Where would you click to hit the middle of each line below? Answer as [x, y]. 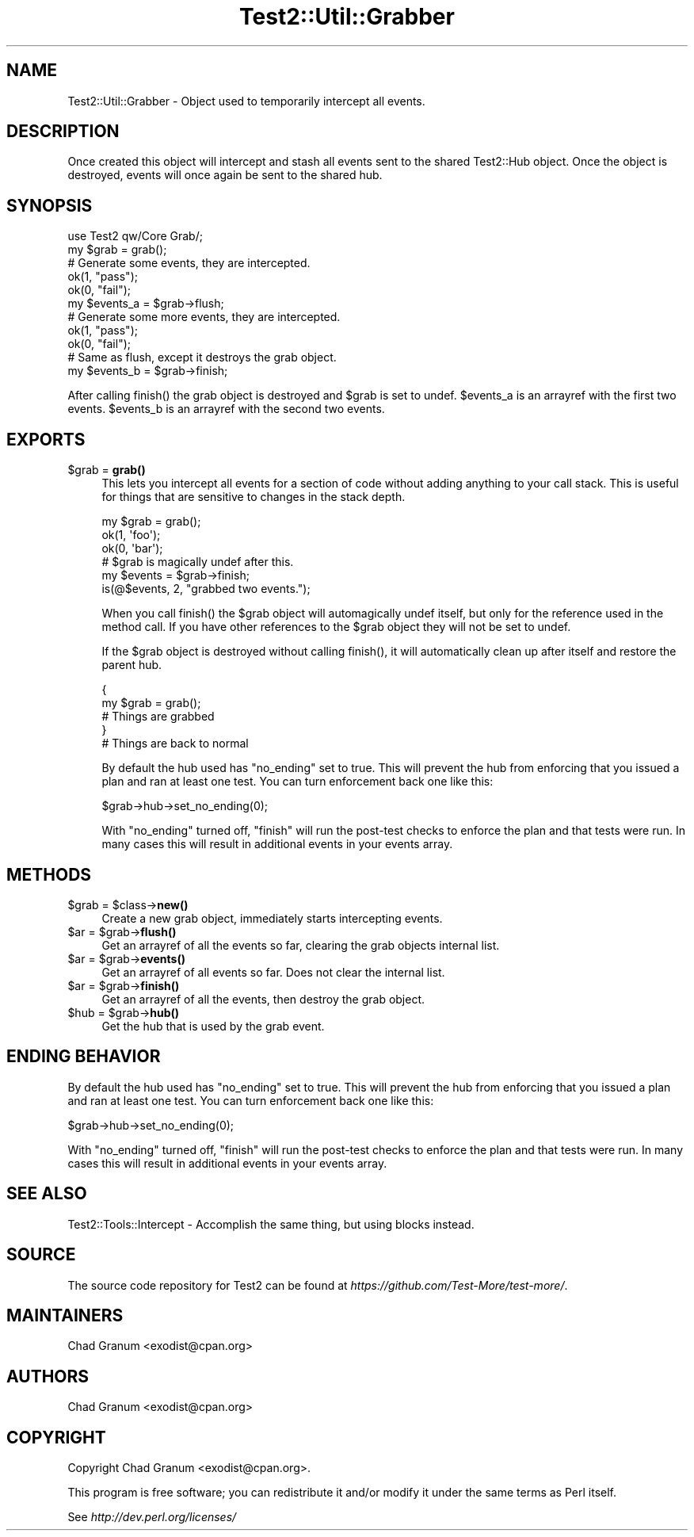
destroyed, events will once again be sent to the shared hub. [225, 175]
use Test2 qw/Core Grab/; [135, 236]
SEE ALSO [47, 1194]
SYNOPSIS [50, 205]
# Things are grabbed [158, 717]
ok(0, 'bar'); [132, 549]
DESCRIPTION [63, 132]
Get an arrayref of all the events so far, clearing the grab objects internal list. [301, 945]
